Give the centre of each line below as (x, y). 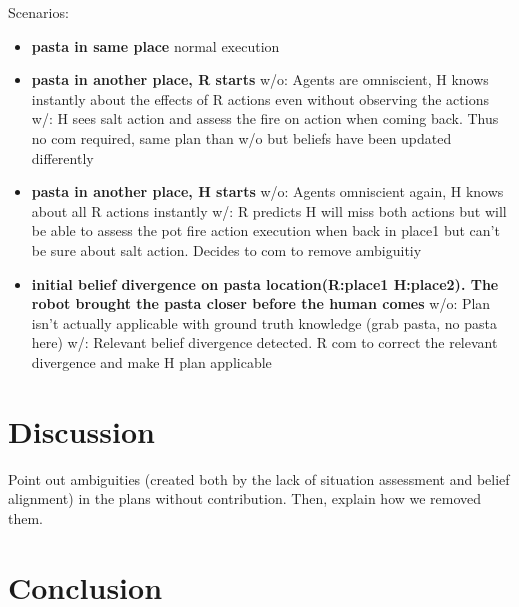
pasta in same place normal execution (155, 45)
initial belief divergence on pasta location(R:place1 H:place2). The (265, 283)
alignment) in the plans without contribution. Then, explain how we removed (245, 498)
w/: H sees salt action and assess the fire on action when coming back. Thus (265, 118)
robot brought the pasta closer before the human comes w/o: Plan (261, 303)
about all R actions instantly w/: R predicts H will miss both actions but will (269, 210)
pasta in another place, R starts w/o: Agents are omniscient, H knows (260, 79)
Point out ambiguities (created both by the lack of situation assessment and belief (259, 478)
